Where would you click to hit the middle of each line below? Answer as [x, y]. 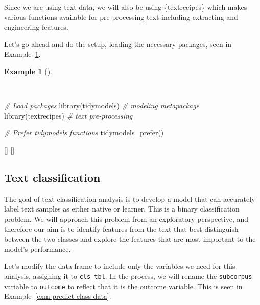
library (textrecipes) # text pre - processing [68, 115]
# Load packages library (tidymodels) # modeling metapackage [102, 105]
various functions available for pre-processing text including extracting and [121, 17]
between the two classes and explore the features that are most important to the [130, 239]
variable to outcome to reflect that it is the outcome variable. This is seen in [123, 286]
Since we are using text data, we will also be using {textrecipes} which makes [126, 7]
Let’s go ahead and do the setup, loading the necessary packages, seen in [118, 44]
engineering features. [36, 27]
